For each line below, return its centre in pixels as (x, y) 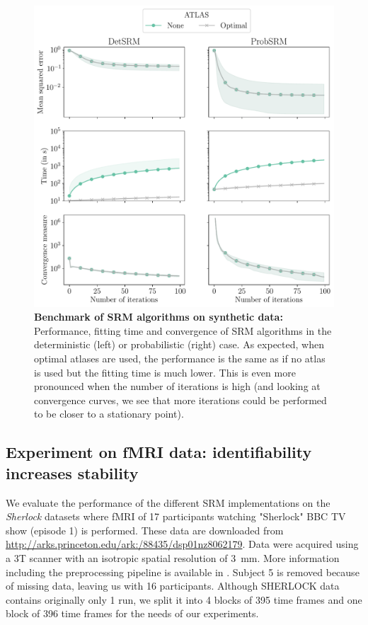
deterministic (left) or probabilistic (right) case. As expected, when (179, 344)
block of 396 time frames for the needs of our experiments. (132, 613)
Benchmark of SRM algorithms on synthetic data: (159, 317)
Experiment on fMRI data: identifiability (159, 452)
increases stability (72, 472)
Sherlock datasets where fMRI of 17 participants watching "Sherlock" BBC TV (176, 516)
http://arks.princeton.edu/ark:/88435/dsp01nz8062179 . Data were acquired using (182, 544)
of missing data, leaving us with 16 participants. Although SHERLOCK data (173, 586)
